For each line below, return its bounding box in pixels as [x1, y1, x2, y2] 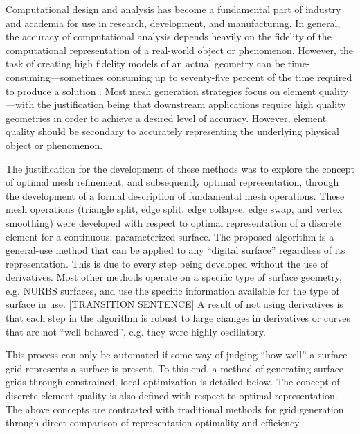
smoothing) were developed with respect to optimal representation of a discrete [6, 215, 342, 229]
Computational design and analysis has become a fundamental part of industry [6, 2, 341, 16]
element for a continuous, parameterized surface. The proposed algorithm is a [6, 229, 334, 243]
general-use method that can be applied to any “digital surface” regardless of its [6, 243, 345, 257]
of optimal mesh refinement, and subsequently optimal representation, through [6, 175, 339, 189]
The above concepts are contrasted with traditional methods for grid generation [6, 401, 344, 416]
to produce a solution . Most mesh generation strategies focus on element [6, 83, 316, 98]
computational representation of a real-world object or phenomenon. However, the [6, 42, 353, 57]
